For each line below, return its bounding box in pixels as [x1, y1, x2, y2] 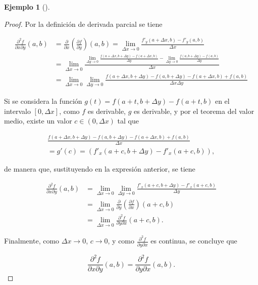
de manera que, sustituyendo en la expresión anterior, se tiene [4, 163, 195, 174]
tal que [117, 115, 139, 126]
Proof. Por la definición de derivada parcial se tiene [4, 18, 163, 29]
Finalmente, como [4, 235, 60, 246]
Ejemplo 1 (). [4, 2, 50, 12]
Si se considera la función [4, 95, 82, 106]
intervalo [4, 105, 31, 116]
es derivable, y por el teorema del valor [134, 105, 254, 116]
